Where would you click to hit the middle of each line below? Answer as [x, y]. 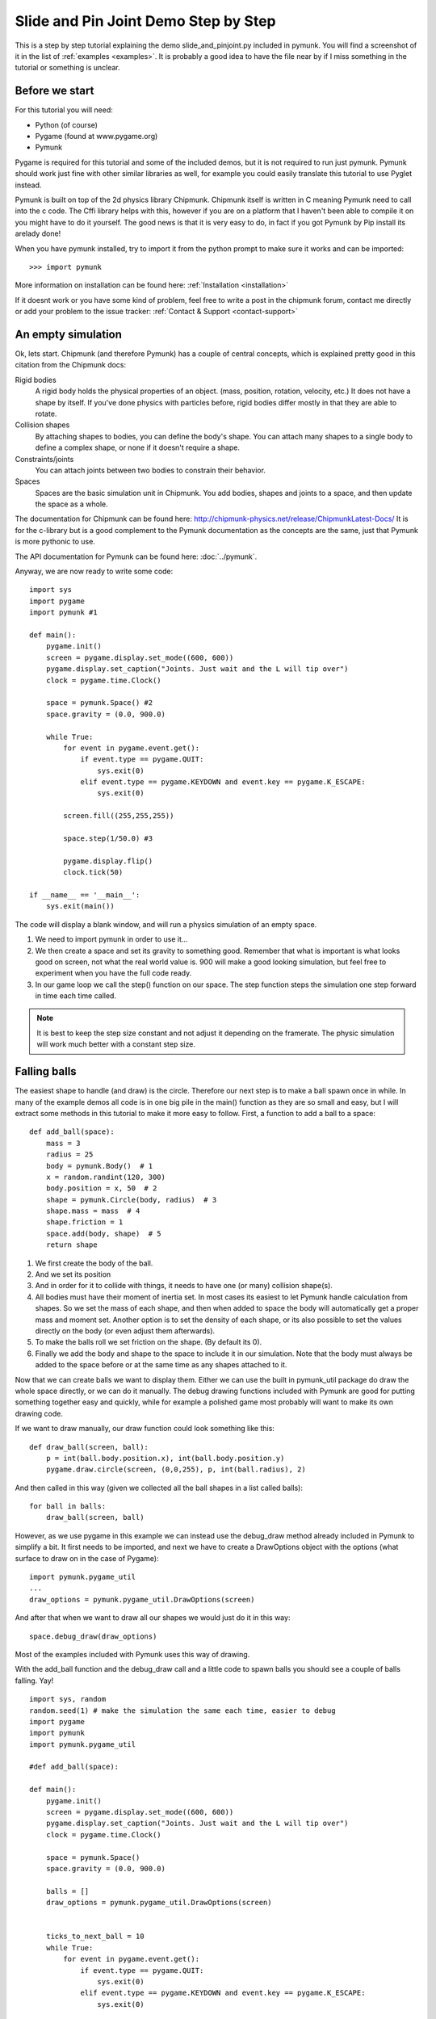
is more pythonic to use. [55, 542]
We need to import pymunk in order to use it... [111, 939]
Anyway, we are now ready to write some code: [94, 571]
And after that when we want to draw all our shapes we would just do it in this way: [153, 1618]
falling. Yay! [34, 1681]
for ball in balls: [68, 1507]
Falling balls [46, 1071]
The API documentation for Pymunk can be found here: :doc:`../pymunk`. [136, 556]
